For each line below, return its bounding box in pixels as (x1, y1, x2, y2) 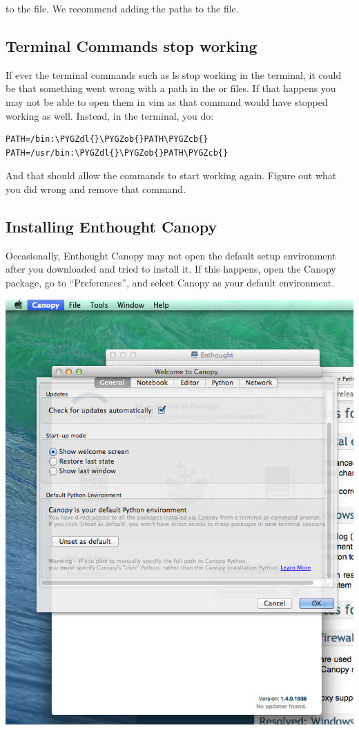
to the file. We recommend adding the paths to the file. (6, 1, 239, 15)
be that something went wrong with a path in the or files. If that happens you (6, 81, 336, 95)
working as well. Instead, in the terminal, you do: (6, 108, 214, 122)
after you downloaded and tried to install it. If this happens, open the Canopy (6, 262, 336, 276)
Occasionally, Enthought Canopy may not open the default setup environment (6, 248, 336, 262)
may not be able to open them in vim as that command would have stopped (6, 94, 328, 109)
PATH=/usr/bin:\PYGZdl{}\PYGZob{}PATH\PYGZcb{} (6, 147, 229, 158)
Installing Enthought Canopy (6, 215, 217, 237)
